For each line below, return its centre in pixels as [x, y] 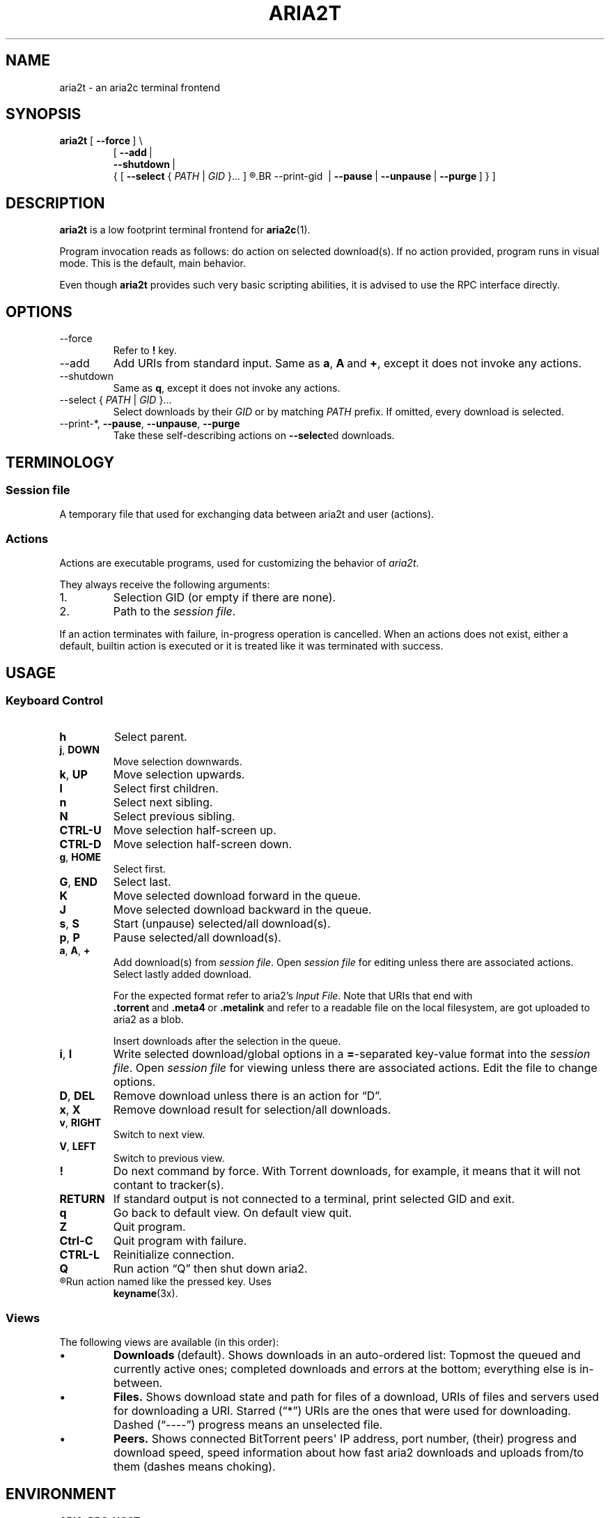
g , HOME [80, 857]
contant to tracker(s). [169, 1185]
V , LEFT [78, 1147]
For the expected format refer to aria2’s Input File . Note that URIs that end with [293, 996]
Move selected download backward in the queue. [242, 910]
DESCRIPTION [55, 203]
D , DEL [77, 1096]
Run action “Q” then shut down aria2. [210, 1269]
